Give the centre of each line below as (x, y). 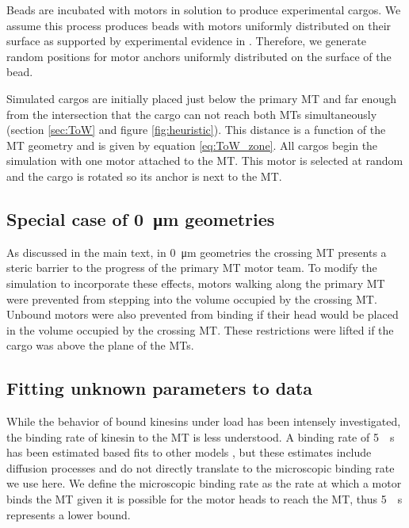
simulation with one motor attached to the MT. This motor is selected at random (205, 161)
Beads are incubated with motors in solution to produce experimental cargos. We (204, 10)
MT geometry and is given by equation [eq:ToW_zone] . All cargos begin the (192, 145)
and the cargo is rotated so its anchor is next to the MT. (144, 176)
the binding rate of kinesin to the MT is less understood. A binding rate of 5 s (201, 436)
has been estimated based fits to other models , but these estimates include (189, 452)
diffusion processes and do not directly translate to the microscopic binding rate (201, 467)
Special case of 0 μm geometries (141, 218)
